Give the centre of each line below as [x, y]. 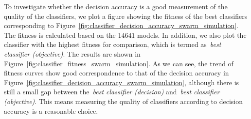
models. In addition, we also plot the [192, 35]
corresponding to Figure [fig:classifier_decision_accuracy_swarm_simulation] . [121, 25]
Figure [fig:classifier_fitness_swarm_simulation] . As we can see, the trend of [119, 63]
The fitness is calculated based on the [60, 35]
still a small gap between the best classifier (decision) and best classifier [112, 92]
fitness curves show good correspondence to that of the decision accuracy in [117, 73]
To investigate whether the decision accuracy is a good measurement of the [116, 6]
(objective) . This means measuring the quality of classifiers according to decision [123, 101]
